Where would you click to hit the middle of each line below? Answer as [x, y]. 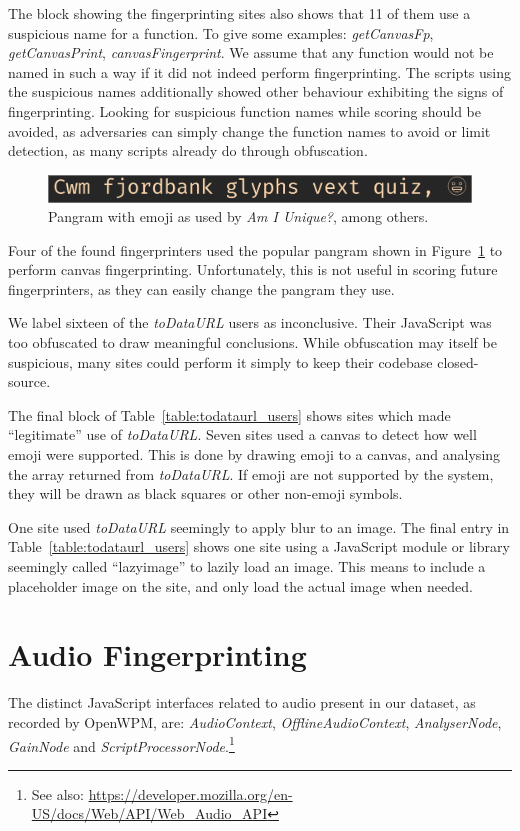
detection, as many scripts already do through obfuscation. [188, 150]
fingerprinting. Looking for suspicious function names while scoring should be [244, 110]
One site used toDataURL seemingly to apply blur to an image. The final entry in [259, 526]
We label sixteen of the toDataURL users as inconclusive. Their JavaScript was [250, 322]
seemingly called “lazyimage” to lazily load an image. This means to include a [247, 566]
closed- [458, 361]
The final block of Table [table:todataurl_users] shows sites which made [229, 414]
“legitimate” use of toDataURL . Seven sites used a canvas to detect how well [242, 434]
